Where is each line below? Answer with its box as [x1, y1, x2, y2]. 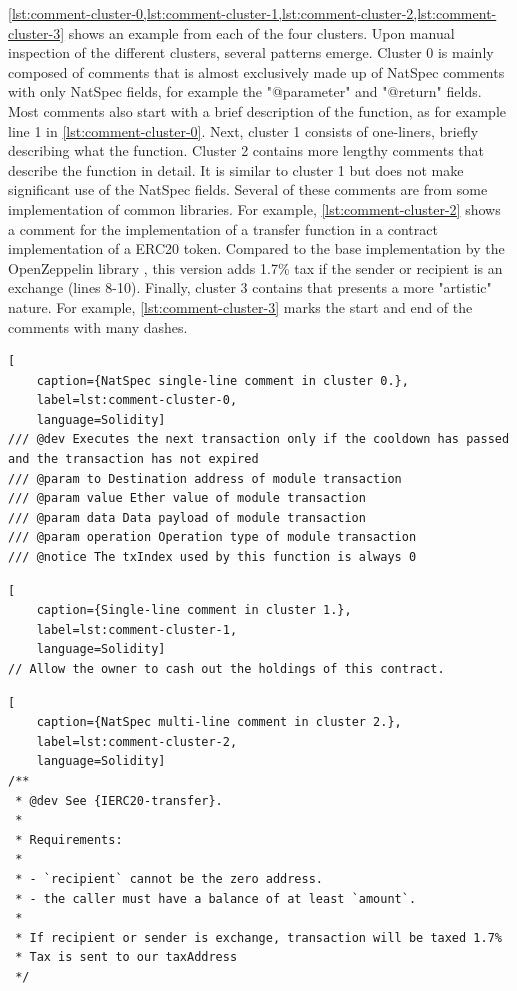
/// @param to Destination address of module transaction [8, 471, 402, 486]
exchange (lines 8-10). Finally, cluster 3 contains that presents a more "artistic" [8, 277, 492, 298]
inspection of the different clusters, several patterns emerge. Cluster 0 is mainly [8, 42, 494, 63]
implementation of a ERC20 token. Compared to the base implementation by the [8, 238, 505, 259]
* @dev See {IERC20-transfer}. [15, 793, 223, 808]
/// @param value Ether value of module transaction [8, 491, 366, 506]
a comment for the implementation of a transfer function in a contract [8, 218, 438, 239]
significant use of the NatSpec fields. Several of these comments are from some [8, 179, 488, 200]
